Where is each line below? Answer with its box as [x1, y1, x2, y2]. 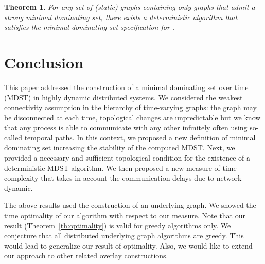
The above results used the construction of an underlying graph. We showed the [4, 200, 256, 210]
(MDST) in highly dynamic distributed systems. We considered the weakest [4, 92, 243, 102]
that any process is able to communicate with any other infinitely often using [4, 122, 248, 133]
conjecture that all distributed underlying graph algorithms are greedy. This [4, 230, 244, 241]
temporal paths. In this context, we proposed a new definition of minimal [24, 132, 256, 143]
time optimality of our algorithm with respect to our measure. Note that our [4, 210, 245, 221]
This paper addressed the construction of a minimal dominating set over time [4, 81, 249, 92]
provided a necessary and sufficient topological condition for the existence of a [4, 152, 250, 163]
